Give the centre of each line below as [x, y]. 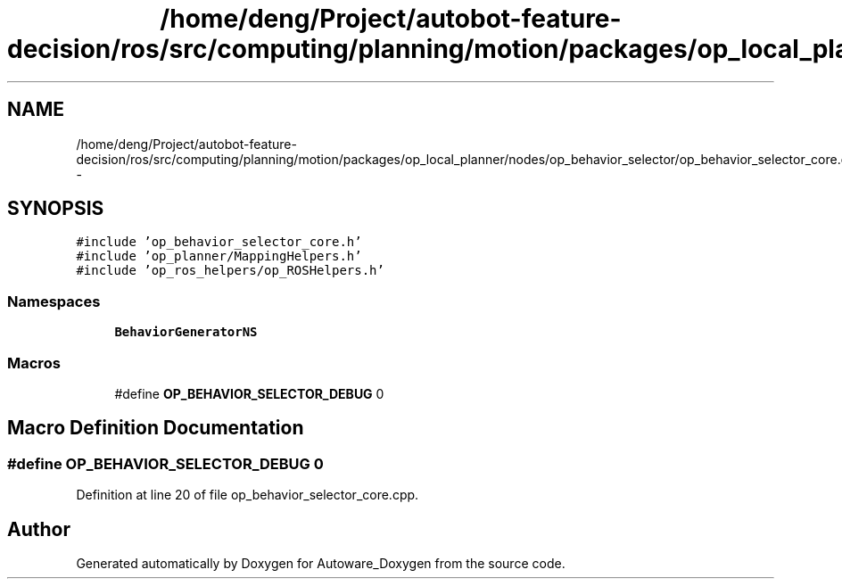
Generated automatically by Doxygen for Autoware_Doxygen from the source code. [321, 563]
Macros [34, 363]
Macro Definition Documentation [156, 428]
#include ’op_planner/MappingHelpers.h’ [219, 256]
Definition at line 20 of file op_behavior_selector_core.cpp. [248, 495]
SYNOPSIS [56, 209]
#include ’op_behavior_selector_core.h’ [219, 242]
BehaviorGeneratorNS [186, 332]
